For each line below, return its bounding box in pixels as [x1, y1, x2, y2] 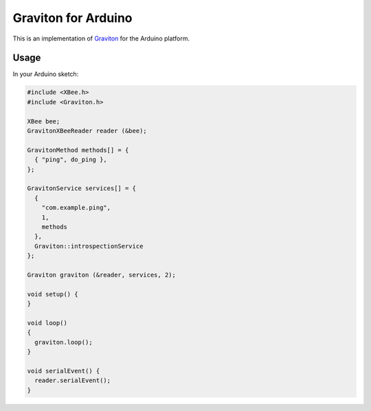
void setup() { [27, 290, 78, 298]
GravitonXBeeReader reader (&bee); [27, 127, 147, 134]
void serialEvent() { [27, 367, 100, 375]
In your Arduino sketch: [12, 70, 79, 78]
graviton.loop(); [34, 338, 93, 346]
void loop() [27, 319, 68, 327]
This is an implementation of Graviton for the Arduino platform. [12, 34, 190, 43]
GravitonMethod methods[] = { [27, 146, 129, 154]
